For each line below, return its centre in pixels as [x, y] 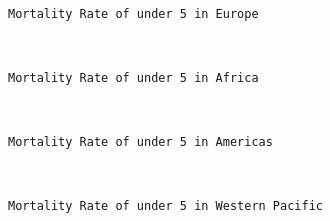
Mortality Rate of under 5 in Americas [140, 142]
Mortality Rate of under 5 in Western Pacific [165, 206]
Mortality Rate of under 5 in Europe [133, 13]
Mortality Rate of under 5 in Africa [133, 77]
